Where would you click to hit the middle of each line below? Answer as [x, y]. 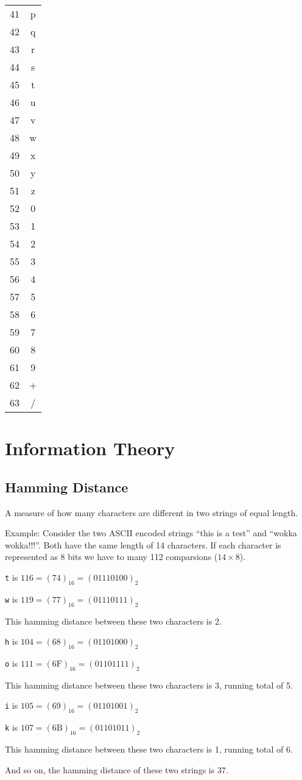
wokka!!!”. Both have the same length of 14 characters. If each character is [143, 544]
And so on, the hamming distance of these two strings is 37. [117, 769]
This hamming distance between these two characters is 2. [113, 621]
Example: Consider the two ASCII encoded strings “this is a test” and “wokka [151, 533]
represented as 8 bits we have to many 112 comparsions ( [111, 557]
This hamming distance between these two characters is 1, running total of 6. [149, 749]
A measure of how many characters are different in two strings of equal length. [152, 512]
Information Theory [90, 448]
